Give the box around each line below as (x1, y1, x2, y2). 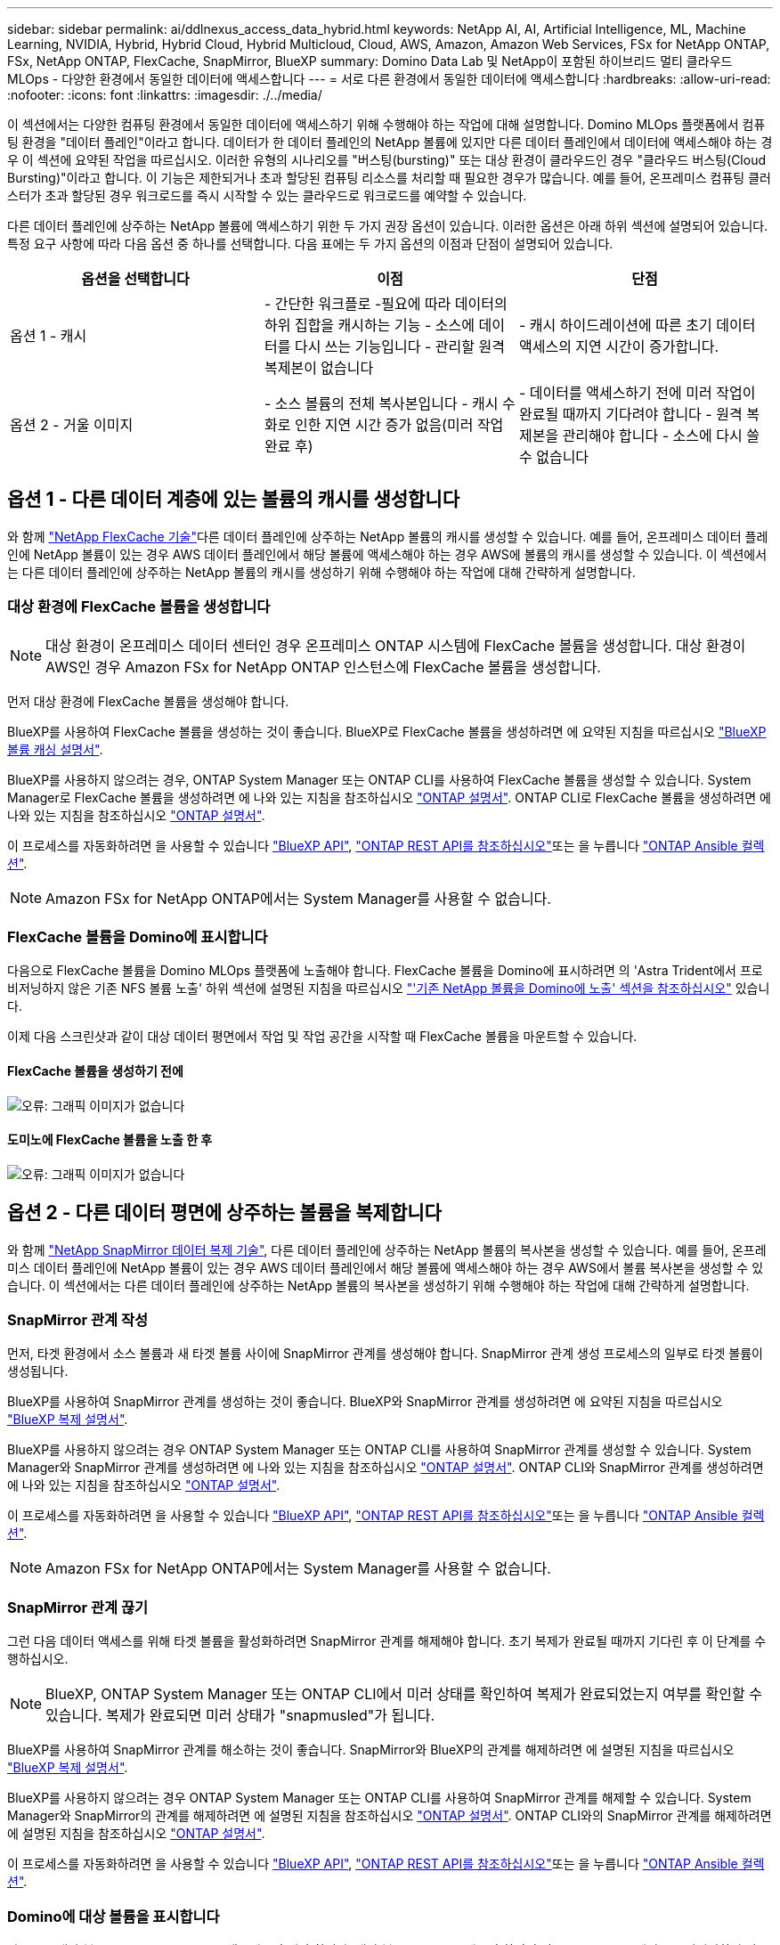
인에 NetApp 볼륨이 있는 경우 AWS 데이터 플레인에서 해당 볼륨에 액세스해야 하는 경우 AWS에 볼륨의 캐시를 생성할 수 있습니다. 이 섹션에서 (7, 546, 768, 562)
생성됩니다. (7, 1363, 69, 1379)
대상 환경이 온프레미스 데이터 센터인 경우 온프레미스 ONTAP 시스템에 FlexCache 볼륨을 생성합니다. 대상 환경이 (45, 636, 746, 655)
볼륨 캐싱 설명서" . (7, 741, 103, 757)
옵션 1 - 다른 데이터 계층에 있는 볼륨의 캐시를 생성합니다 (7, 488, 459, 511)
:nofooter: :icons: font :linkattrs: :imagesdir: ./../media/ (7, 87, 322, 102)
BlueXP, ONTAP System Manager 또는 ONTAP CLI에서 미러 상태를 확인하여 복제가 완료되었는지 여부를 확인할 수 (45, 1685, 762, 1704)
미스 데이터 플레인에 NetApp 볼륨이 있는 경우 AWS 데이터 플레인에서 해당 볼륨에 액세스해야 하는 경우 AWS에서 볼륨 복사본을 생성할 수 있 (7, 1259, 764, 1275)
